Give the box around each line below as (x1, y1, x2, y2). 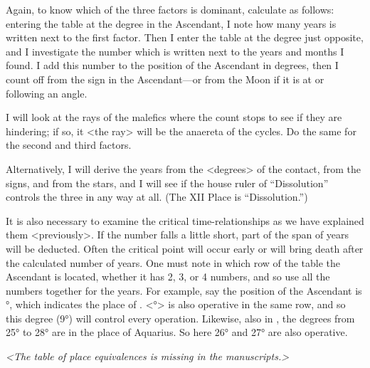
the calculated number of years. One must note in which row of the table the (6, 255, 341, 270)
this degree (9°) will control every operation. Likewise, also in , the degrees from (6, 310, 355, 325)
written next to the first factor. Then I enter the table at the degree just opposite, (6, 30, 364, 45)
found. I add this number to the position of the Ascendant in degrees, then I (6, 58, 339, 73)
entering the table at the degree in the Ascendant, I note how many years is (6, 16, 337, 31)
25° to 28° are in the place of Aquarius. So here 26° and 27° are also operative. (6, 325, 348, 340)
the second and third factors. (6, 137, 132, 152)
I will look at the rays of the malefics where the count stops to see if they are (6, 110, 342, 125)
